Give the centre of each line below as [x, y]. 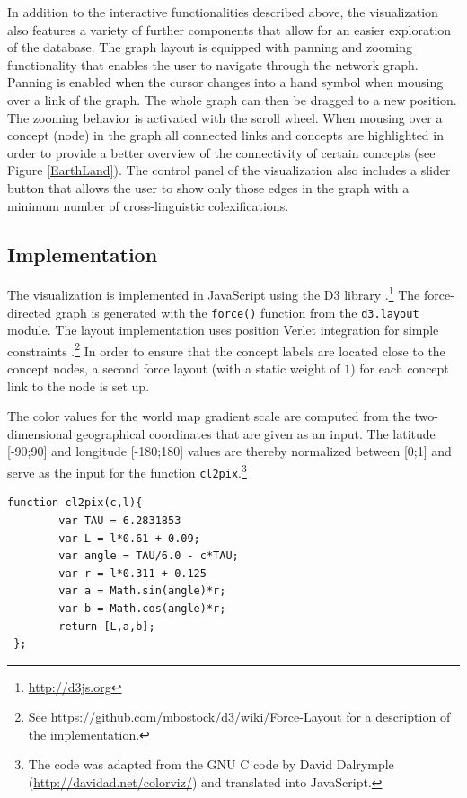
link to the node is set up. [79, 386]
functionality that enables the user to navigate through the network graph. [213, 64]
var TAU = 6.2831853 [120, 520]
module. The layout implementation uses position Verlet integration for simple [223, 330]
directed [30, 312]
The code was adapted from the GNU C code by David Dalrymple [211, 764]
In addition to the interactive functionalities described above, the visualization [223, 12]
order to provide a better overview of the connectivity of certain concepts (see [221, 152]
